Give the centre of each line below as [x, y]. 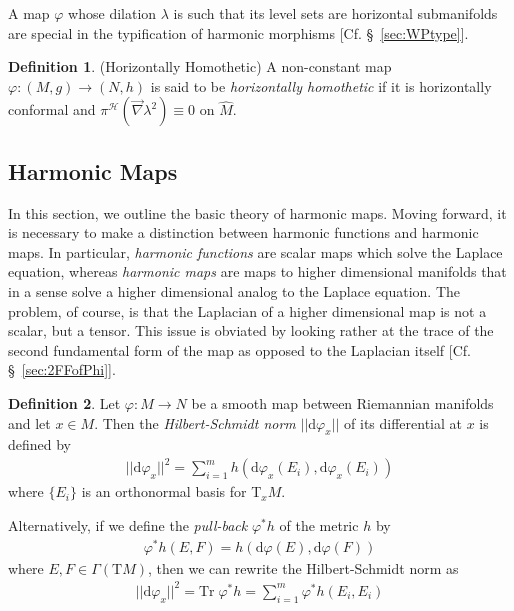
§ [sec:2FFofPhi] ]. [62, 369]
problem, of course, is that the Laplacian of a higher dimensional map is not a [247, 310]
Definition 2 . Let [64, 402]
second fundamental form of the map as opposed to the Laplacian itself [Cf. [239, 349]
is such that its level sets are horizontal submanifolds [335, 13]
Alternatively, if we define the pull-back [128, 525]
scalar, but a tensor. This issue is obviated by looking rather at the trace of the [251, 330]
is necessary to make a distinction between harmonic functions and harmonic [243, 232]
